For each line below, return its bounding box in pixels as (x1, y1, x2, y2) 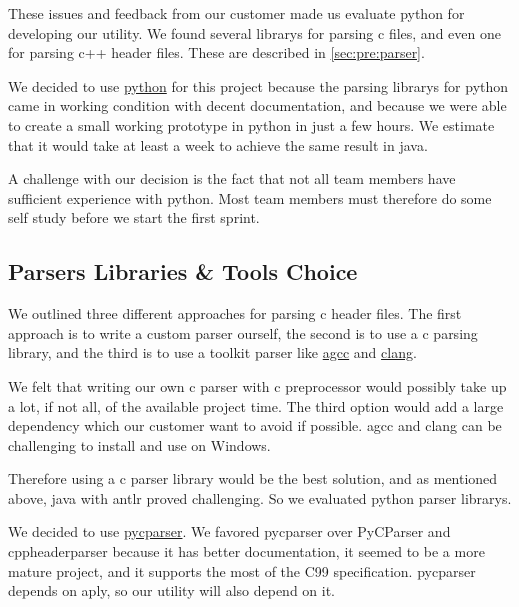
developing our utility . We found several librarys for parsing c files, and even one (8, 22, 501, 43)
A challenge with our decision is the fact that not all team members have (8, 168, 456, 189)
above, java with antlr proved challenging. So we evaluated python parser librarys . (8, 487, 512, 508)
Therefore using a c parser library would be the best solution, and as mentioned (8, 468, 498, 489)
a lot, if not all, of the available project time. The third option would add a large (8, 395, 504, 416)
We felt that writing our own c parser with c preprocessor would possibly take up (8, 375, 507, 396)
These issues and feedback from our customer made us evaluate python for (8, 3, 465, 23)
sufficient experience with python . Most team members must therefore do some (8, 187, 492, 208)
